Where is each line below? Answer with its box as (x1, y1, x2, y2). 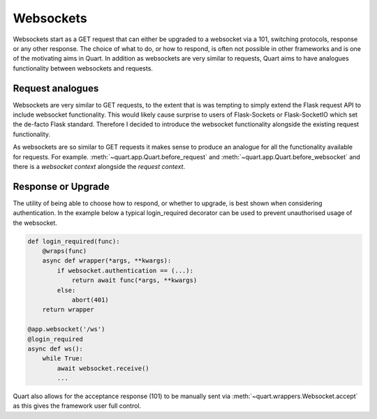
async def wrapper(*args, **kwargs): (42, 257, 172, 265)
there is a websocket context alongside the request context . (13, 162, 185, 170)
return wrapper (42, 306, 94, 314)
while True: (42, 355, 84, 362)
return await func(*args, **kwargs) (71, 277, 198, 284)
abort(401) (71, 295, 110, 304)
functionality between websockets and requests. (13, 64, 154, 73)
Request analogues (13, 82, 99, 94)
